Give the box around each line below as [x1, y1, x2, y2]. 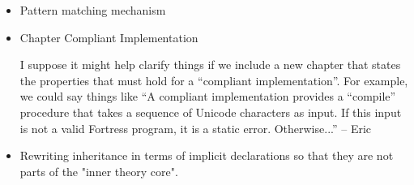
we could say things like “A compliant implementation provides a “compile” [19, 88, 396, 105]
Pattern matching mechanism [19, 2, 166, 18]
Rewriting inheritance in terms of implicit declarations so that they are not [19, 147, 394, 164]
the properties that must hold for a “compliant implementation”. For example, [19, 71, 408, 88]
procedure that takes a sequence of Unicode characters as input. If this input [19, 103, 402, 120]
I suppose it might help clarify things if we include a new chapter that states [19, 56, 401, 73]
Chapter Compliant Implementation [19, 28, 198, 45]
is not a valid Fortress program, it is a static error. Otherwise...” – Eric [19, 119, 372, 136]
